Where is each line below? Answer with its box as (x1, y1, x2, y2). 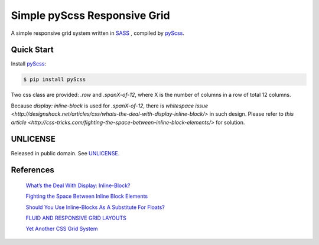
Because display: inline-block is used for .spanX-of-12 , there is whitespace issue (11, 102, 209, 109)
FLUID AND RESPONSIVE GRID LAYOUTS (25, 214, 126, 221)
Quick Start (11, 45, 54, 55)
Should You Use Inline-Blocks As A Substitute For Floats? (25, 204, 165, 211)
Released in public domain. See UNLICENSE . (11, 149, 120, 156)
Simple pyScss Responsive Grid (11, 9, 171, 22)
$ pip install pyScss (23, 76, 86, 83)
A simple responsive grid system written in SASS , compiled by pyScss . (11, 30, 184, 37)
